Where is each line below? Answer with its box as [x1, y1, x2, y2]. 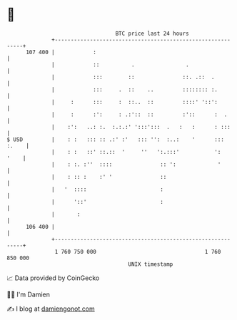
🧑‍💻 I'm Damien [6, 290, 51, 299]
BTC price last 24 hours [115, 30, 190, 37]
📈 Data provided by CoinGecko [6, 274, 100, 282]
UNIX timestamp [128, 260, 173, 268]
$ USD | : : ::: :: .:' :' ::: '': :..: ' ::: [6, 135, 224, 143]
